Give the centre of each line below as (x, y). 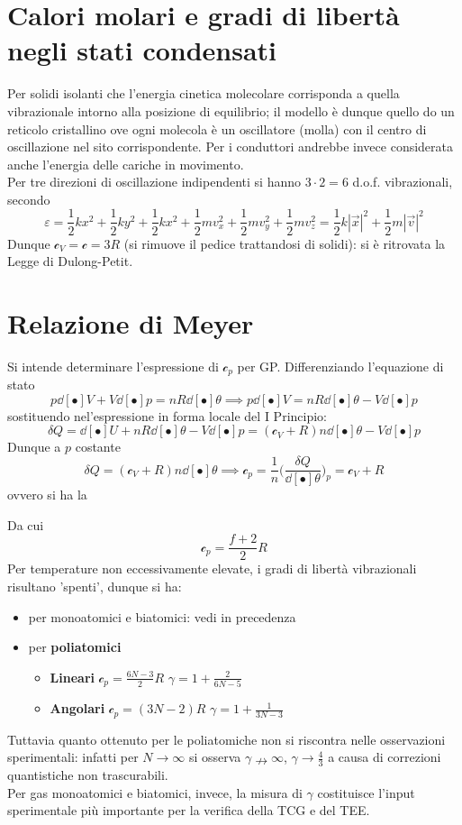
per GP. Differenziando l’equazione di (340, 366)
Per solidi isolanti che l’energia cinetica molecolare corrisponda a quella (204, 93)
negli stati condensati (142, 50)
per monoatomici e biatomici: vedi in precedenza (162, 616)
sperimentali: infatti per (73, 757)
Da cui (26, 524)
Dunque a (34, 447)
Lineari (72, 677)
